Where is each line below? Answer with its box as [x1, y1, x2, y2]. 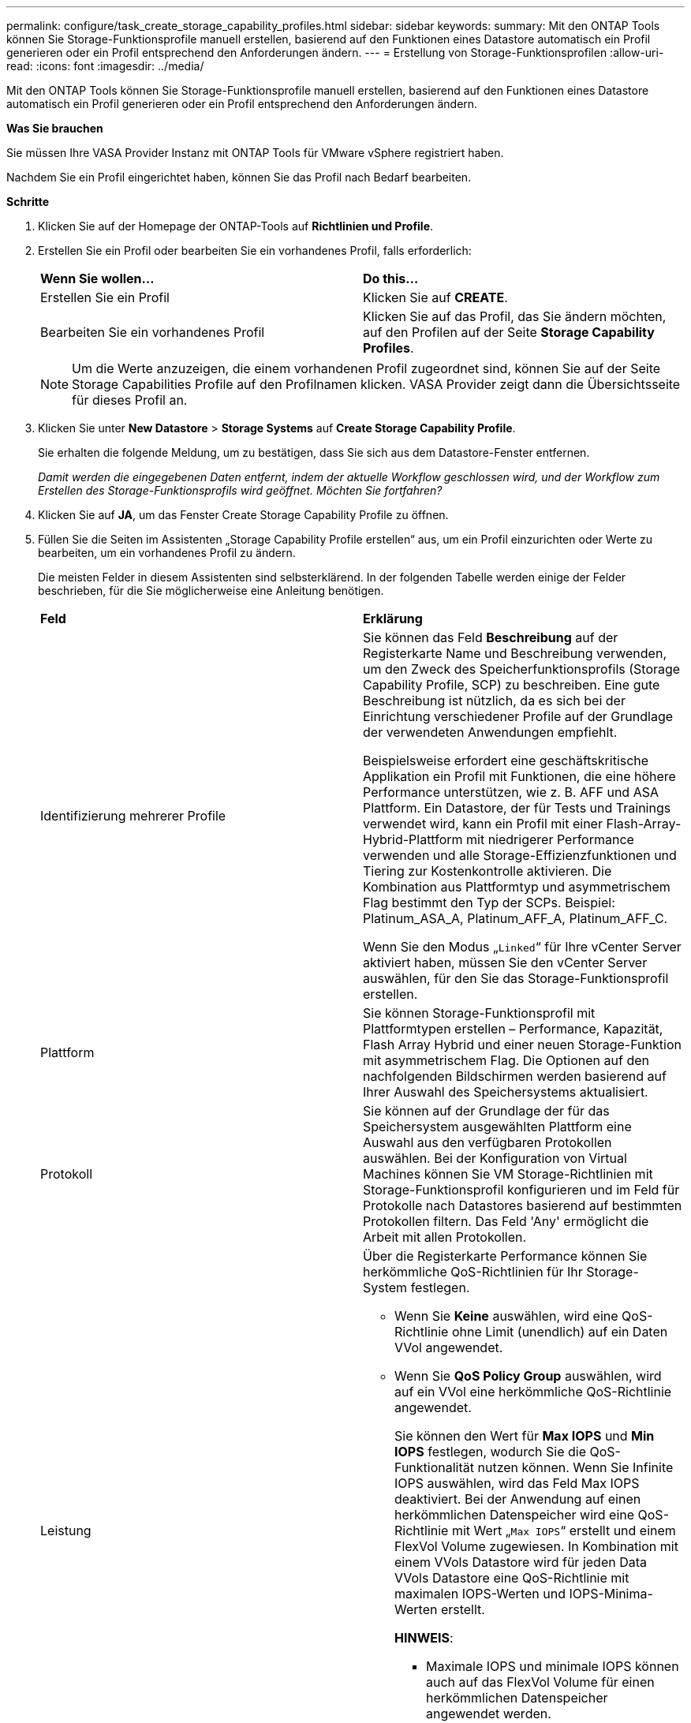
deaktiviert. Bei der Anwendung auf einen [394, 1491, 641, 1507]
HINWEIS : [394, 1630, 454, 1646]
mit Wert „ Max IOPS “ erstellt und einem [451, 1523, 676, 1538]
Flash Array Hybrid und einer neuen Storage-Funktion [363, 1037, 682, 1052]
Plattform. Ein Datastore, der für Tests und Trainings [363, 800, 671, 816]
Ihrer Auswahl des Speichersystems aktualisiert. [363, 1084, 648, 1100]
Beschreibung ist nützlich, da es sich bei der [363, 693, 626, 708]
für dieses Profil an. [72, 392, 188, 408]
